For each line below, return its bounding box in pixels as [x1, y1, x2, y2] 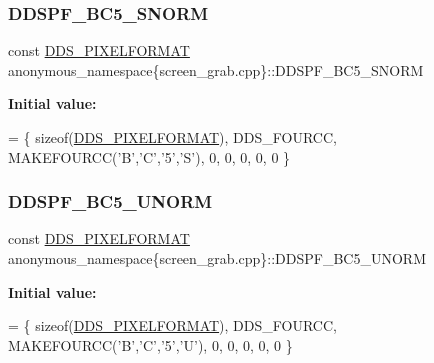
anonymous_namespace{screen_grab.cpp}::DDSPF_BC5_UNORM [8, 248, 426, 268]
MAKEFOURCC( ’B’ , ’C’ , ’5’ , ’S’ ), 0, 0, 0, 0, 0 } [8, 146, 291, 167]
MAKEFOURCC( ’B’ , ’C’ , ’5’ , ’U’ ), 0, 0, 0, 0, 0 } [8, 334, 293, 355]
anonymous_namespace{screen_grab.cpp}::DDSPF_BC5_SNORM [8, 59, 424, 80]
